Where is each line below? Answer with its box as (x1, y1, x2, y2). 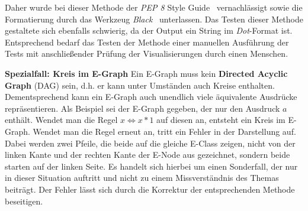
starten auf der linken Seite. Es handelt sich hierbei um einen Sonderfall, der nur (5, 160, 298, 172)
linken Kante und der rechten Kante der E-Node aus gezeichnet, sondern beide (5, 148, 290, 161)
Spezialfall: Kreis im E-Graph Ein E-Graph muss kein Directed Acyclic (5, 67, 288, 79)
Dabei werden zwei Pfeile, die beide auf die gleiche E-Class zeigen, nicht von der (5, 137, 296, 149)
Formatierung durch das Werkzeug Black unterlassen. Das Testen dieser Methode (5, 12, 303, 25)
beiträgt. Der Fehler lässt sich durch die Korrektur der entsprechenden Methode (5, 183, 295, 195)
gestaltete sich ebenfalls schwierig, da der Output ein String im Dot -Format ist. (5, 24, 293, 37)
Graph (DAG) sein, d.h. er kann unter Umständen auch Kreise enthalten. (5, 79, 275, 91)
